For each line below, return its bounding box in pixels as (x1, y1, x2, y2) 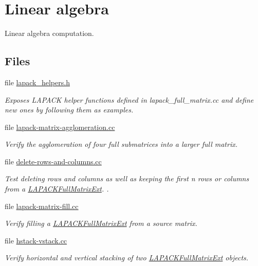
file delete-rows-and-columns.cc (5, 156, 102, 166)
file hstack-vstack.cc (5, 235, 67, 245)
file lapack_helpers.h (5, 77, 70, 87)
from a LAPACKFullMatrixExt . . (5, 183, 109, 194)
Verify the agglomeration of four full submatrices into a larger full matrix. (5, 139, 238, 149)
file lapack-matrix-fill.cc (5, 200, 79, 211)
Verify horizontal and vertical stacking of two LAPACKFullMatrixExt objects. (5, 252, 249, 263)
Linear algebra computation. (5, 28, 94, 39)
